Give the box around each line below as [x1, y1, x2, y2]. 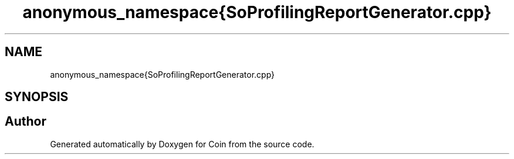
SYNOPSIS [5, 89, 69, 105]
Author [5, 114, 46, 129]
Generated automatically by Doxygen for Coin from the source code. [50, 139, 315, 149]
